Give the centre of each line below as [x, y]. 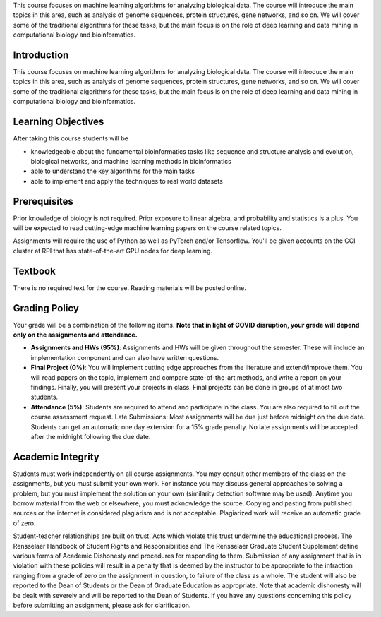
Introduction [41, 55]
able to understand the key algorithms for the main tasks [113, 171]
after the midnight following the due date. [91, 436]
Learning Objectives [59, 122]
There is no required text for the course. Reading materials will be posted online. [130, 288]
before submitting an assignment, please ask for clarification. [102, 605]
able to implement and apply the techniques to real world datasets [127, 181]
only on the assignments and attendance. [75, 335]
